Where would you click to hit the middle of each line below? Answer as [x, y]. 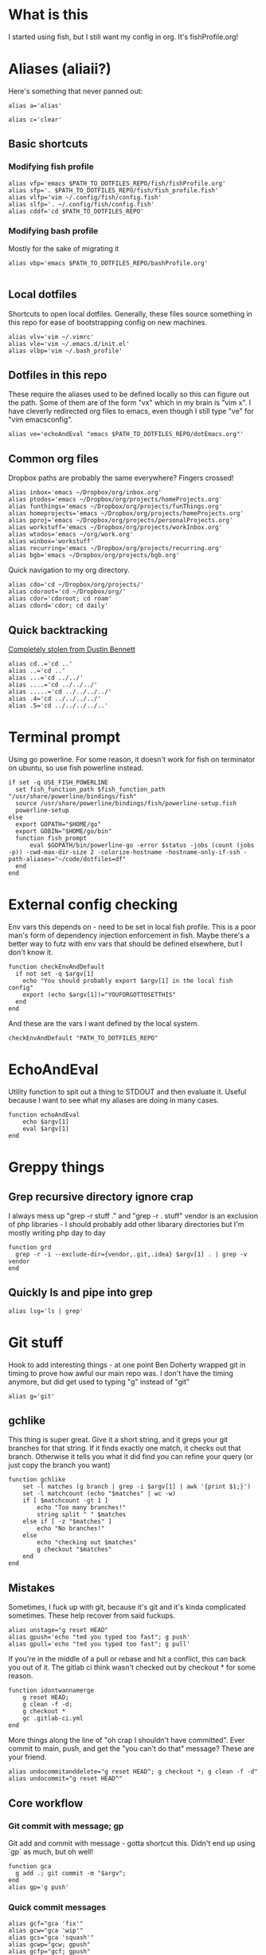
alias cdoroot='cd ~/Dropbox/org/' [67, 592]
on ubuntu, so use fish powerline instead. [76, 768]
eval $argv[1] [46, 1129]
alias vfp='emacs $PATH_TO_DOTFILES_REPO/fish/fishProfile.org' [117, 183]
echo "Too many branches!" [82, 1508]
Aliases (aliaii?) [60, 69]
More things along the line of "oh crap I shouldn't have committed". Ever [127, 1741]
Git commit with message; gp [66, 1826]
